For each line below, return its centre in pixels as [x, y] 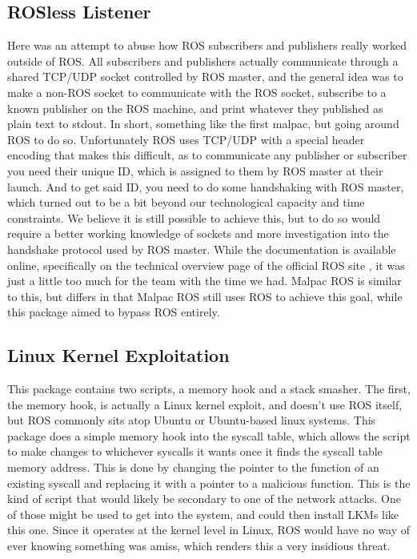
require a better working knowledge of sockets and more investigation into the [198, 233]
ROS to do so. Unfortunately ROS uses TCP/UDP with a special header [186, 139]
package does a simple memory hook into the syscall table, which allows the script [209, 435]
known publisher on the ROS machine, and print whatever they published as [195, 108]
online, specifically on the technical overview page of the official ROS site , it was [206, 265]
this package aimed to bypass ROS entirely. [114, 312]
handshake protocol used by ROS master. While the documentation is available [202, 249]
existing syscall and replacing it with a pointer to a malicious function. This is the [209, 483]
